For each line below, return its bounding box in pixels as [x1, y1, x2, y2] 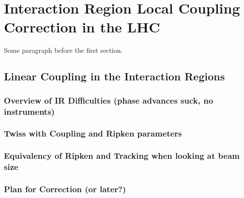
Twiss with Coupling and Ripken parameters [4, 127, 182, 139]
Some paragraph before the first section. [4, 45, 123, 55]
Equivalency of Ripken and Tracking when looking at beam [4, 150, 240, 162]
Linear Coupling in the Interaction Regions [4, 69, 225, 84]
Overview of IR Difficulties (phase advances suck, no [4, 94, 213, 106]
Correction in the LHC [4, 17, 160, 37]
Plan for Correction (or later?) [4, 183, 126, 195]
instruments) [4, 105, 55, 117]
